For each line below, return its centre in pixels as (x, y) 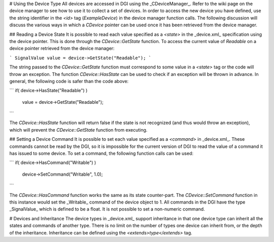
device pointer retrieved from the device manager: (62, 49)
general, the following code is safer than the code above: (69, 81)
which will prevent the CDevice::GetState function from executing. (78, 130)
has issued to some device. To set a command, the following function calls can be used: (101, 153)
